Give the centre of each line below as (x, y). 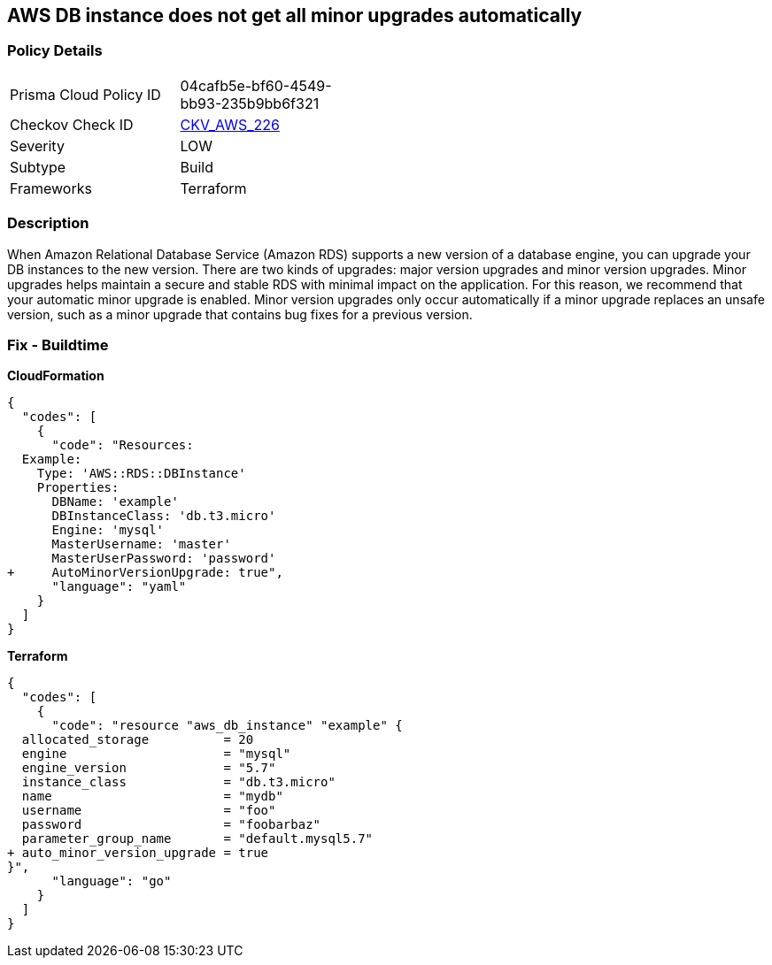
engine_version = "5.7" (149, 768)
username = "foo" (149, 811)
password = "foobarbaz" (171, 825)
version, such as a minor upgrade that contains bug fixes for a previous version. (240, 314)
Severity (37, 146)
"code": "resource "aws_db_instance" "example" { (227, 726)
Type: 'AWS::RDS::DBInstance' (141, 474)
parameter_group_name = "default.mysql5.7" (197, 839)
